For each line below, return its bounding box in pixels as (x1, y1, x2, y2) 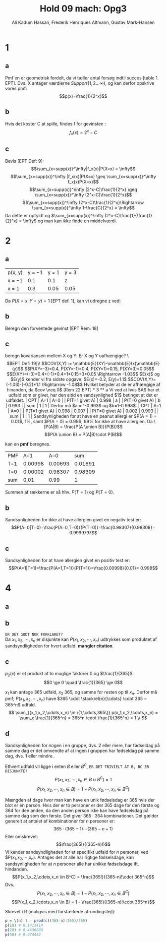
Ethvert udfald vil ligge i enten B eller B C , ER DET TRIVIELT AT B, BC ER (5, 762, 150, 769)
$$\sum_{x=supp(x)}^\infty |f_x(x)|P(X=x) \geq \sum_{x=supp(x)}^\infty (10, 173, 156, 179)
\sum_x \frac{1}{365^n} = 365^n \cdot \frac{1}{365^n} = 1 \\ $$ (19, 715, 147, 721)
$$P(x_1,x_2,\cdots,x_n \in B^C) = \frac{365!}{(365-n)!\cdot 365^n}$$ (12, 874, 155, 879)
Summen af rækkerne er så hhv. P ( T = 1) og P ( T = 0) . (5, 489, 114, 495)
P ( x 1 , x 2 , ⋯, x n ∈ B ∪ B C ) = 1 (55, 775, 112, 784)
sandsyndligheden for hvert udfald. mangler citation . (5, 643, 114, 649)
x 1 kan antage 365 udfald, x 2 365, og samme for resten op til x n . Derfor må (5, 689, 158, 696)
